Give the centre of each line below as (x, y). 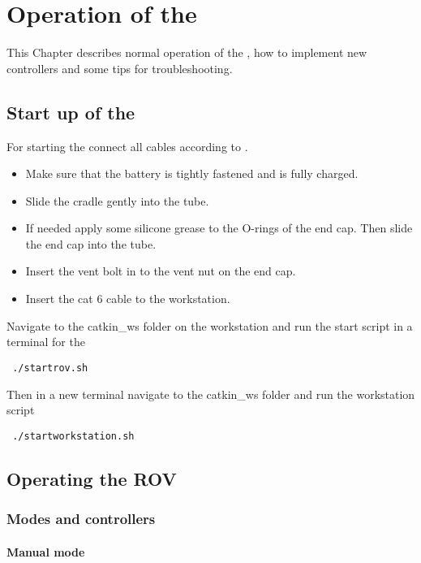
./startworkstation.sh (73, 436)
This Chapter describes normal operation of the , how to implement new (187, 52)
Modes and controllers (81, 519)
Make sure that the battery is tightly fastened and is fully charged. (192, 173)
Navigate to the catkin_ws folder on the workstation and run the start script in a (210, 325)
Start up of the (71, 112)
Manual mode (46, 551)
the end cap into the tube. (91, 243)
